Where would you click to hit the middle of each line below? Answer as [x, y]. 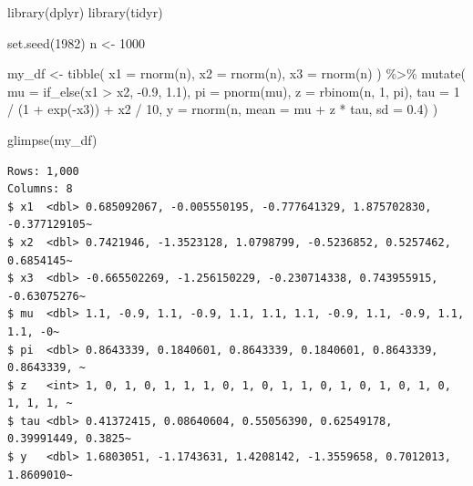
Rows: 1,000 [43, 171]
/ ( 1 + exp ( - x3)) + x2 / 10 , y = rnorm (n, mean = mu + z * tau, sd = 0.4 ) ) [223, 109]
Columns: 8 [40, 189]
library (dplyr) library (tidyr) [85, 12]
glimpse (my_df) [52, 139]
